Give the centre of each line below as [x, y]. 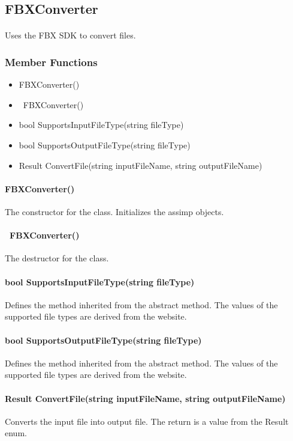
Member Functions [51, 62]
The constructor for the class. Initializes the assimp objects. [114, 211]
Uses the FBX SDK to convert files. [70, 35]
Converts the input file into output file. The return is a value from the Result [147, 421]
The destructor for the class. [57, 258]
